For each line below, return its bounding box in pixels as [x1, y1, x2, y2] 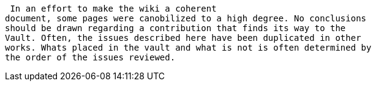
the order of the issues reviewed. [5, 52, 176, 62]
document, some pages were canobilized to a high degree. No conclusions [5, 13, 367, 23]
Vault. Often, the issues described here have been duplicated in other [5, 33, 361, 43]
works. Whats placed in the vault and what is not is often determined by [5, 43, 372, 52]
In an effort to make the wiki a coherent [10, 4, 217, 13]
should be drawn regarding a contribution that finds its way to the [5, 23, 346, 33]
